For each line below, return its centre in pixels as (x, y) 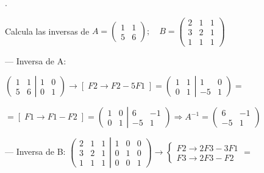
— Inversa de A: (36, 60)
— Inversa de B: (35, 151)
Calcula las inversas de (47, 31)
